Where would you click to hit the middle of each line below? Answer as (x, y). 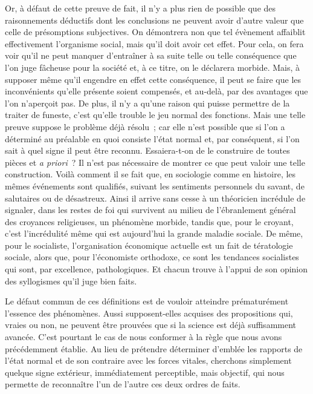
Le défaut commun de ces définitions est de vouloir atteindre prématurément (147, 301)
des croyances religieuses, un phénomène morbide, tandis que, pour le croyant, (149, 221)
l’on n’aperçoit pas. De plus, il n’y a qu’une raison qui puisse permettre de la (147, 103)
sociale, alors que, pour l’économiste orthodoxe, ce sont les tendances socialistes (152, 257)
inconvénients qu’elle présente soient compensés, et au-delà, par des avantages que (156, 91)
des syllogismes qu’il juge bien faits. (71, 281)
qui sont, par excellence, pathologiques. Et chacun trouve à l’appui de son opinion (156, 269)
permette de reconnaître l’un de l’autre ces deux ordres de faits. (123, 384)
